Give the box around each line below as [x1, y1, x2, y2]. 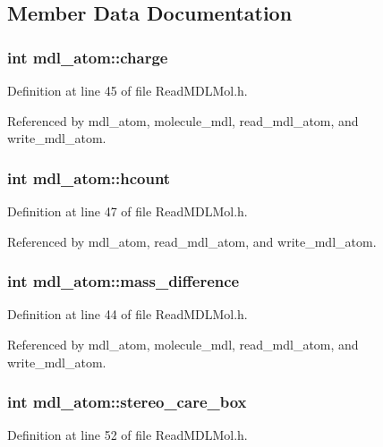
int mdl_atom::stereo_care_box [7, 391, 247, 413]
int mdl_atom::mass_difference [7, 270, 240, 292]
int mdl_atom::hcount [7, 166, 171, 189]
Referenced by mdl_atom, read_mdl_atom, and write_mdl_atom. [7, 232, 377, 250]
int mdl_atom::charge [7, 46, 168, 68]
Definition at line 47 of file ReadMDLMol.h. [7, 202, 248, 220]
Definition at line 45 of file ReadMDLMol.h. [7, 81, 248, 99]
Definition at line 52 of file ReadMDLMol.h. [7, 426, 248, 444]
